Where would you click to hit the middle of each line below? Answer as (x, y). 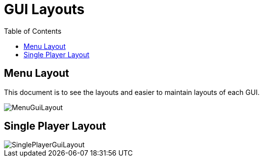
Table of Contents (33, 31)
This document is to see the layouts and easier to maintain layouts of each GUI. (132, 92)
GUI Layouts (44, 9)
